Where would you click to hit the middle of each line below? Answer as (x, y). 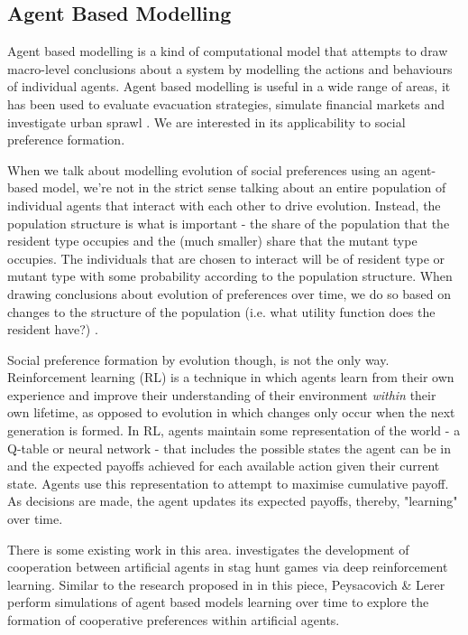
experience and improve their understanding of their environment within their (222, 394)
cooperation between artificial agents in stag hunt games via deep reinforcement (228, 567)
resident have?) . (53, 329)
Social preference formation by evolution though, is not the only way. (198, 359)
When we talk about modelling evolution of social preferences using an (202, 169)
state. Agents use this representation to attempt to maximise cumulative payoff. (228, 483)
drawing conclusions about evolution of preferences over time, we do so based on (229, 293)
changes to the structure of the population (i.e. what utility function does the (221, 311)
